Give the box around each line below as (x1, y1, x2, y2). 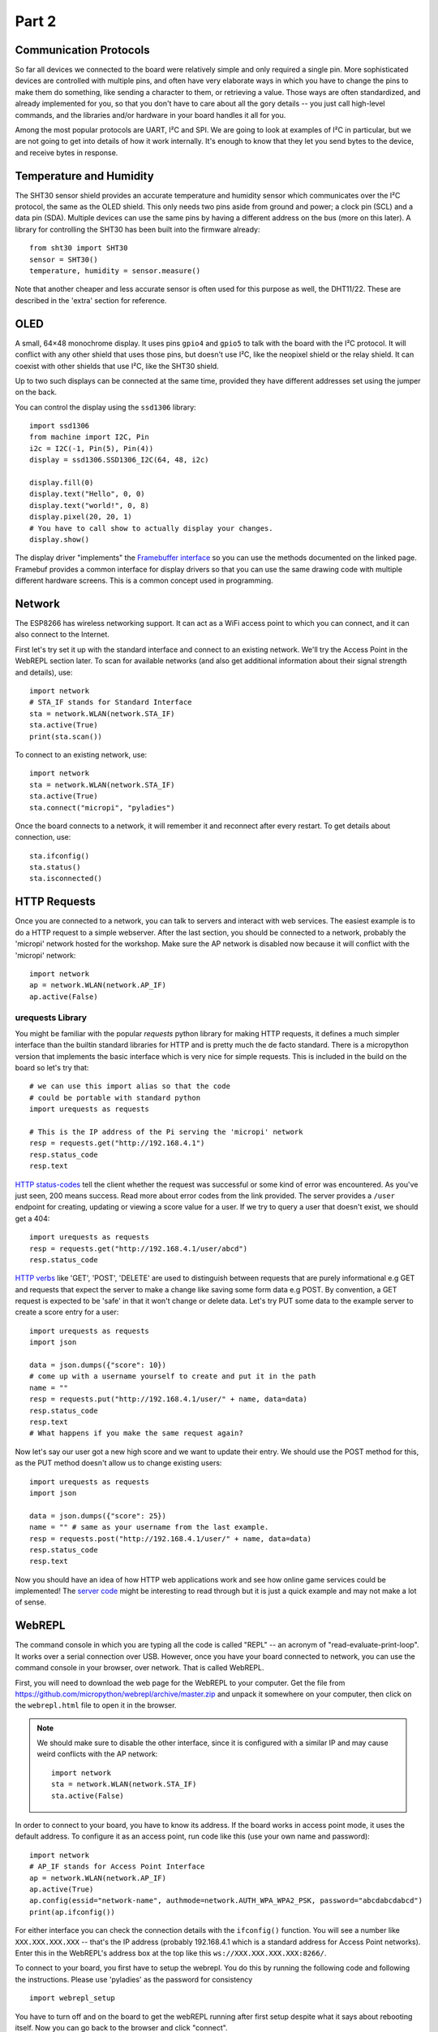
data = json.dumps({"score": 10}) (29, 1361, 166, 1370)
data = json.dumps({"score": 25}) (29, 1511, 166, 1520)
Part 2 (15, 12, 57, 30)
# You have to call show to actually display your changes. (29, 523, 273, 532)
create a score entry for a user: (15, 1307, 119, 1317)
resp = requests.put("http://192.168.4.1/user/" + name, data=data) (29, 1395, 307, 1404)
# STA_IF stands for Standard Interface (29, 697, 192, 707)
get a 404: (15, 1214, 50, 1223)
